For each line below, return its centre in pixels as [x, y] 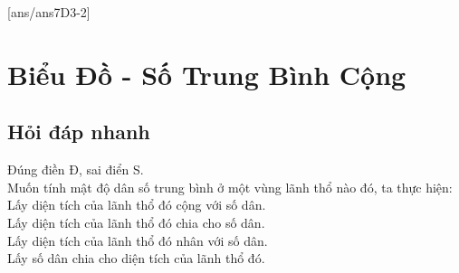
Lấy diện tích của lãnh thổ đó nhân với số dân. [138, 240]
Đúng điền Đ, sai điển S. [76, 169]
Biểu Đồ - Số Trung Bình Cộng [207, 74]
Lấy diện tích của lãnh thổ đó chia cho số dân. [136, 222]
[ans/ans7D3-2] [49, 12]
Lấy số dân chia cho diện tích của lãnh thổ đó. [136, 258]
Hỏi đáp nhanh [79, 132]
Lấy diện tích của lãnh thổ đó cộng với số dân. [137, 205]
